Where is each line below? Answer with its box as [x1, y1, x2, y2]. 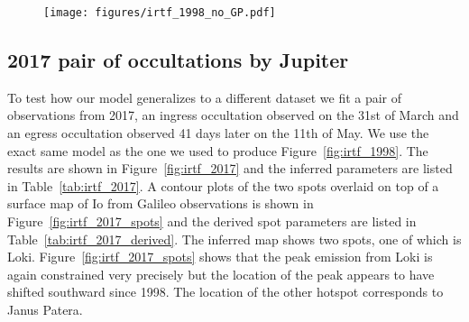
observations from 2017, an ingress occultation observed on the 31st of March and [7, 106, 459, 124]
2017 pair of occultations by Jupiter [7, 46, 349, 74]
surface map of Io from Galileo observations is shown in [7, 194, 314, 213]
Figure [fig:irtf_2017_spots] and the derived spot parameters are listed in [7, 212, 417, 231]
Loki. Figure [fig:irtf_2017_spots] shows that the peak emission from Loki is [7, 247, 433, 266]
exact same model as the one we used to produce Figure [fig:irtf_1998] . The [7, 141, 428, 160]
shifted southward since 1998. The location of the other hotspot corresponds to [7, 282, 444, 301]
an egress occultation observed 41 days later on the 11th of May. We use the [7, 124, 429, 143]
